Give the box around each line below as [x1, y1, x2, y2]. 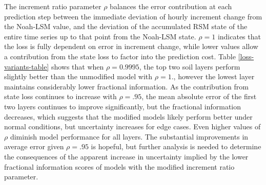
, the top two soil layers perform [139, 61, 240, 72]
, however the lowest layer [173, 71, 255, 82]
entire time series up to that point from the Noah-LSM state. [4, 31, 196, 41]
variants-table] [4, 61, 49, 72]
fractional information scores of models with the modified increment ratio [4, 161, 235, 172]
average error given [4, 141, 64, 152]
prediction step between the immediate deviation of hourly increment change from [4, 11, 262, 21]
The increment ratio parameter [4, 1, 101, 11]
